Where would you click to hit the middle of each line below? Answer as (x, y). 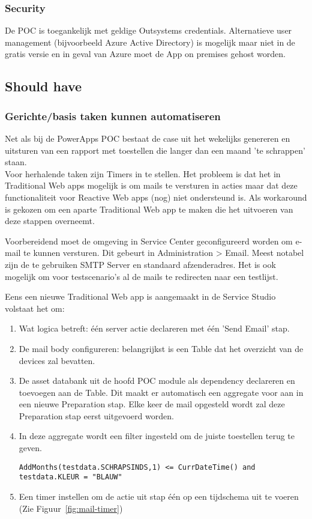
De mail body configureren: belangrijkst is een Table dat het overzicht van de (161, 348)
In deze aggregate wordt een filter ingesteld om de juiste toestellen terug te (157, 436)
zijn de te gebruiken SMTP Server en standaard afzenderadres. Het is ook (140, 264)
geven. (30, 448)
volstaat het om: (35, 308)
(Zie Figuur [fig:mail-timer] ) (71, 508)
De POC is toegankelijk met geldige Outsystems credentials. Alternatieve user (148, 30)
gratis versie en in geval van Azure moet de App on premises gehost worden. (145, 54)
